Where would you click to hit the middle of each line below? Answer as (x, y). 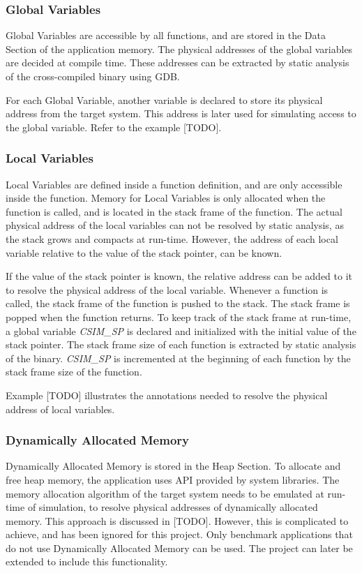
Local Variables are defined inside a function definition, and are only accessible (174, 184)
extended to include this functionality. (87, 561)
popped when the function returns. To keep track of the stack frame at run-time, (179, 317)
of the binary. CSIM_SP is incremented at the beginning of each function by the (178, 358)
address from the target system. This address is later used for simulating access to (181, 113)
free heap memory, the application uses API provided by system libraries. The (173, 479)
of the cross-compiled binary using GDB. (93, 76)
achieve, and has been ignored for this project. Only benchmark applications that (179, 534)
